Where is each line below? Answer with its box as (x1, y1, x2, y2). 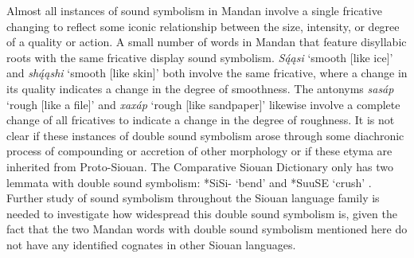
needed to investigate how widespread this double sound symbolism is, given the (6, 205, 397, 221)
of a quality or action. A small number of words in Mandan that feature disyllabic (6, 33, 407, 50)
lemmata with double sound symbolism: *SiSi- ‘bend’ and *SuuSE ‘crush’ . (6, 174, 372, 190)
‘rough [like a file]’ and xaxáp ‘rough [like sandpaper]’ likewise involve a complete (6, 96, 400, 112)
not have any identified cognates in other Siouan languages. (6, 236, 296, 252)
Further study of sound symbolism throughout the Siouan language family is (6, 190, 380, 206)
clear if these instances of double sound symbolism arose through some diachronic (6, 127, 404, 143)
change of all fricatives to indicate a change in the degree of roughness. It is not (6, 111, 395, 128)
